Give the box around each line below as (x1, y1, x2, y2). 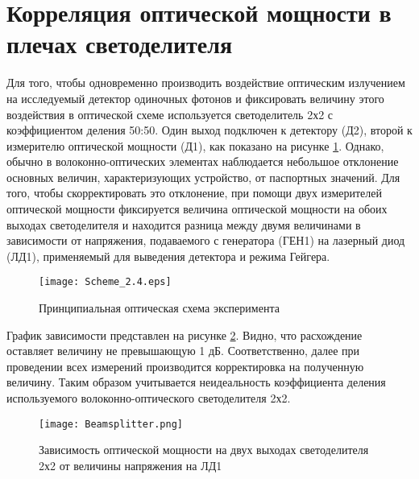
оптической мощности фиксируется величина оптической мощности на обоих (6, 200, 388, 217)
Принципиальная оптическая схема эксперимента (39, 299, 280, 316)
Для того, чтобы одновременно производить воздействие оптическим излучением (6, 74, 405, 91)
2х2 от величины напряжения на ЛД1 (39, 456, 222, 473)
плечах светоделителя (6, 27, 233, 60)
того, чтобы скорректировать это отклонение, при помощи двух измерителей (6, 184, 383, 201)
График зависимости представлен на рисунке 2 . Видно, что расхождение (6, 326, 363, 343)
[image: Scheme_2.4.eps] (39, 276, 172, 288)
